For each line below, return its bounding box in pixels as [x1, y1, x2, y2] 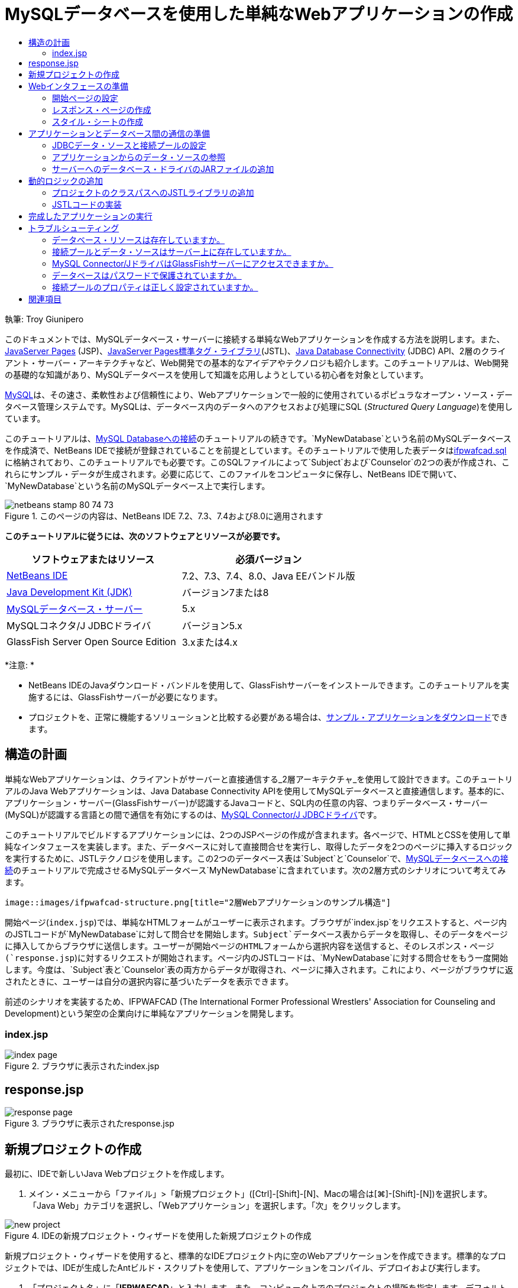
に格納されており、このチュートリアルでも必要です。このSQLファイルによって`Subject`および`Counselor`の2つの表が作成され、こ [5, 457, 510, 467]
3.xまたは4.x [182, 636, 238, 648]
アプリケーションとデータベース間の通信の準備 [28, 128, 211, 138]
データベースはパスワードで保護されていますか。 [52, 270, 242, 280]
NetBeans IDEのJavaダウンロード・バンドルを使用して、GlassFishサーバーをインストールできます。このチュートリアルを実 [28, 679, 510, 690]
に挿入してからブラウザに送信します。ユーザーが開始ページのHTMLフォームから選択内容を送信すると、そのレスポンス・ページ [5, 941, 494, 951]
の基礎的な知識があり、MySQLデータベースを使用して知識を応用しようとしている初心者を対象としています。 [5, 369, 429, 380]
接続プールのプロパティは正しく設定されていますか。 [52, 281, 258, 292]
